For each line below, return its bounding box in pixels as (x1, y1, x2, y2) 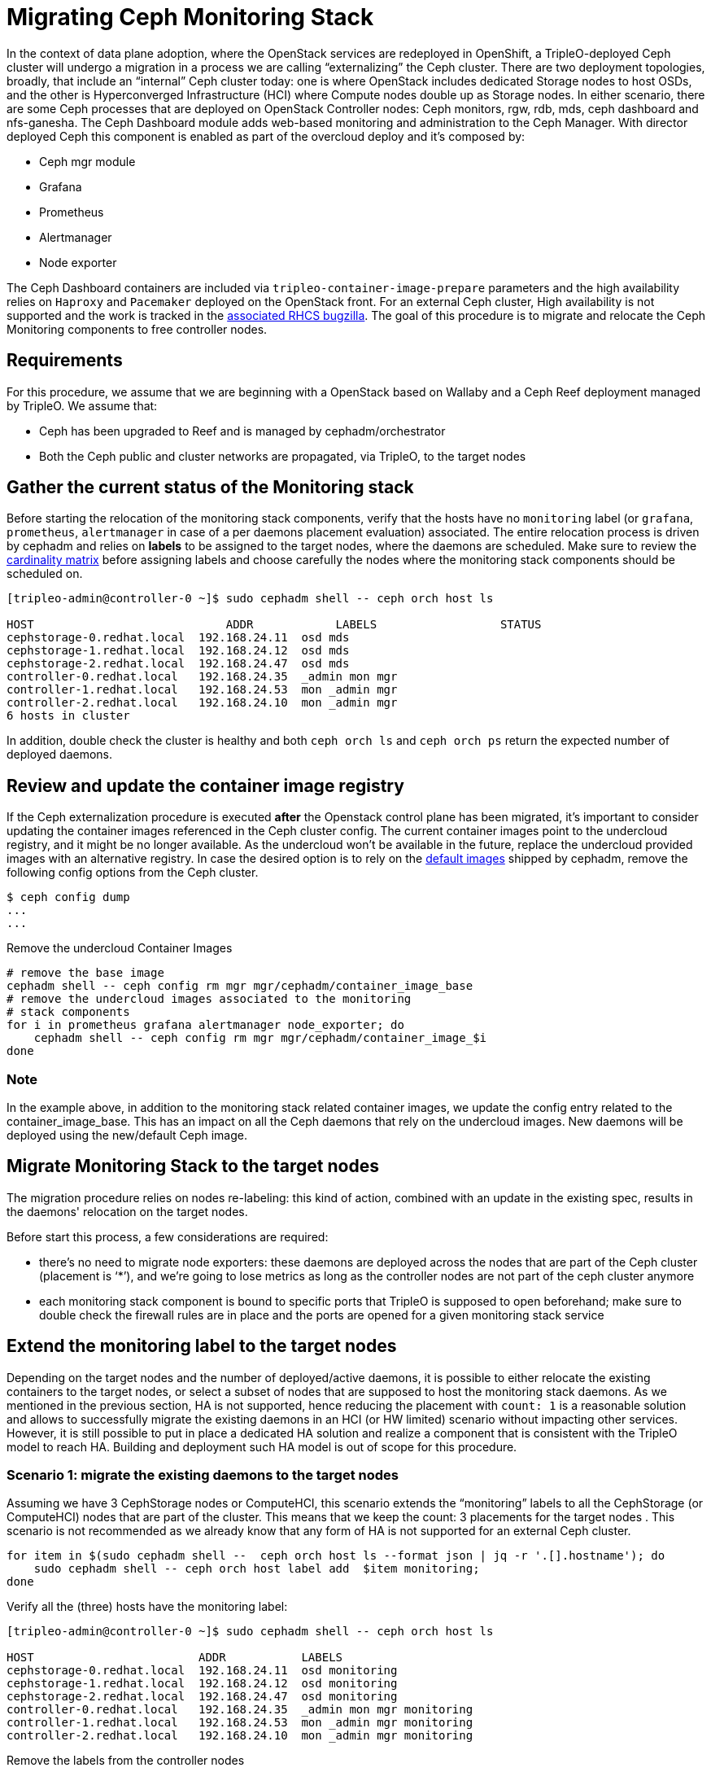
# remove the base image (7, 966, 164, 980)
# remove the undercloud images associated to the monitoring (7, 992, 412, 1006)
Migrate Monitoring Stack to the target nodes (7, 1156, 379, 1177)
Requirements (7, 350, 123, 371)
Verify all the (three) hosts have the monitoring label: (7, 1599, 288, 1614)
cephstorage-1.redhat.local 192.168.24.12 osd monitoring (7, 1677, 398, 1691)
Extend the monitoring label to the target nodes (7, 1336, 397, 1357)
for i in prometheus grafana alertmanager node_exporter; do (7, 1018, 404, 1032)
